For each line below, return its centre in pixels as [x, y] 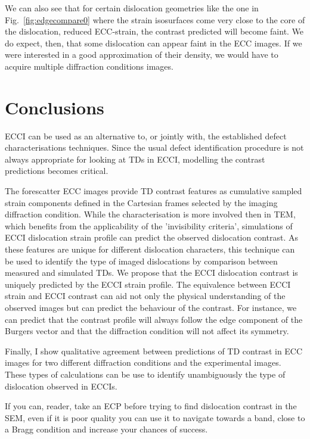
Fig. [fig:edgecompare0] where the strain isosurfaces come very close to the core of [155, 19]
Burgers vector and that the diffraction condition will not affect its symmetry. [147, 331]
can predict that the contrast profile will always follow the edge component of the [154, 319]
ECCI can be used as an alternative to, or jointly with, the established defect [146, 136]
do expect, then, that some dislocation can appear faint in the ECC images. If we [154, 43]
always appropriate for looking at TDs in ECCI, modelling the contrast [135, 159]
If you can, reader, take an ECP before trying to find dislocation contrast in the [151, 406]
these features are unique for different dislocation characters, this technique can [150, 249]
